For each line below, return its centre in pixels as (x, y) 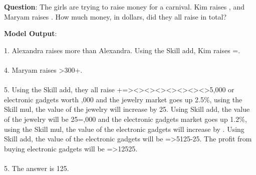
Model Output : (31, 33)
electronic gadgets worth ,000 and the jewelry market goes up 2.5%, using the (123, 99)
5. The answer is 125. (37, 168)
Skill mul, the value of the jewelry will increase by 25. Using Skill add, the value (127, 109)
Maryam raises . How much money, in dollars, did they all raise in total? (115, 16)
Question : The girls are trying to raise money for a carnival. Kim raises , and (124, 7)
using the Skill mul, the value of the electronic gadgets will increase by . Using (124, 129)
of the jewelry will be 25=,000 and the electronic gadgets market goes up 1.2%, (125, 119)
